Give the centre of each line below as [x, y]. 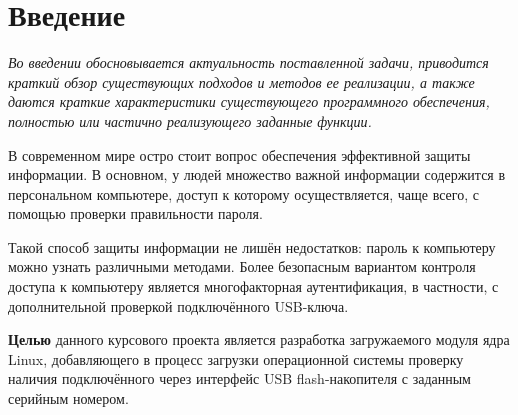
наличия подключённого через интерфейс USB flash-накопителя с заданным [239, 378]
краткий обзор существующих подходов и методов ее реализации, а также [241, 81]
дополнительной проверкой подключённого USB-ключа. [178, 305]
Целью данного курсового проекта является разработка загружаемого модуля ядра [259, 339]
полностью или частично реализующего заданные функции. [190, 120]
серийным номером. [68, 398]
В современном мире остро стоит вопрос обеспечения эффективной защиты [239, 154]
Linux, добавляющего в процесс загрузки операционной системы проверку [236, 358]
